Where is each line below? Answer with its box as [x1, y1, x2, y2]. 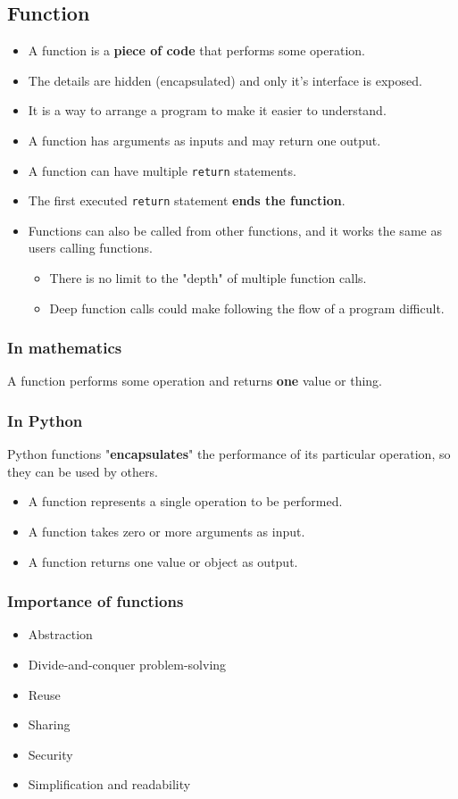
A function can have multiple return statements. [28, 161, 296, 179]
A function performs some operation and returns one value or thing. [7, 371, 382, 390]
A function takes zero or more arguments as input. [28, 522, 305, 541]
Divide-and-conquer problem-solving [28, 655, 227, 674]
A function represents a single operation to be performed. [28, 492, 343, 511]
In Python [7, 410, 83, 431]
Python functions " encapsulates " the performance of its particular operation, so [7, 445, 451, 463]
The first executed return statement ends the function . [28, 191, 346, 210]
